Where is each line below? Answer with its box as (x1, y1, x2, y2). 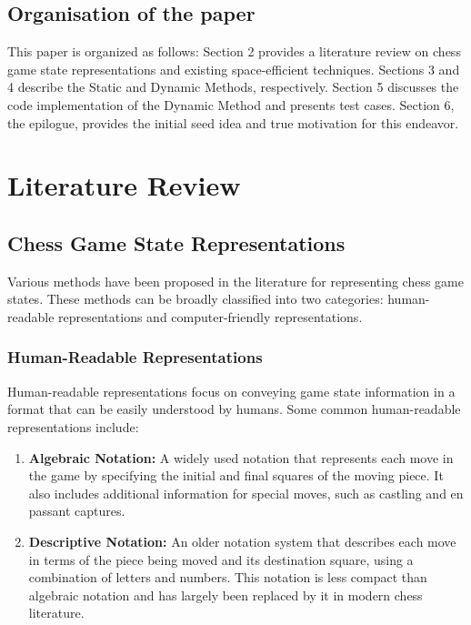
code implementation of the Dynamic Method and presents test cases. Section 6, (7, 95, 455, 114)
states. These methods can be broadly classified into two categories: (7, 289, 384, 308)
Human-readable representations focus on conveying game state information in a (7, 381, 456, 400)
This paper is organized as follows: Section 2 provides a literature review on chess (7, 42, 461, 61)
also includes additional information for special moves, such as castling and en (28, 483, 464, 502)
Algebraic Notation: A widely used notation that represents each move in (28, 448, 454, 467)
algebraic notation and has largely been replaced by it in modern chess (28, 585, 423, 604)
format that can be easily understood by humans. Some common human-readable (7, 399, 461, 418)
